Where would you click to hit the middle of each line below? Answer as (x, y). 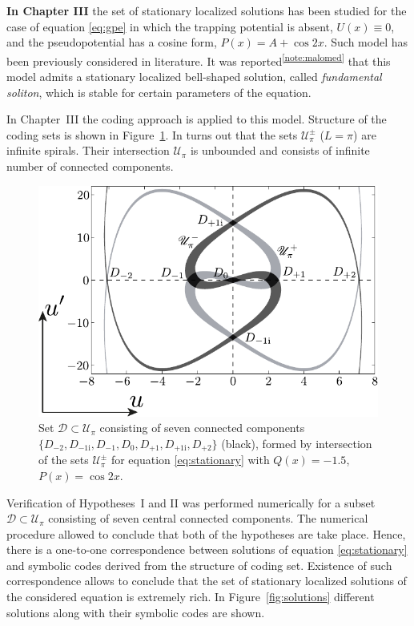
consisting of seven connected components (202, 428)
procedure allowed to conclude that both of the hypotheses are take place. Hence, (206, 533)
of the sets (64, 460)
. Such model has (366, 42)
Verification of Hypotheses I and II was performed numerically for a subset (191, 502)
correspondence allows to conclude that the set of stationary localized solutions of (207, 581)
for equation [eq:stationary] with (190, 460)
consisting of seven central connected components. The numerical (208, 518)
